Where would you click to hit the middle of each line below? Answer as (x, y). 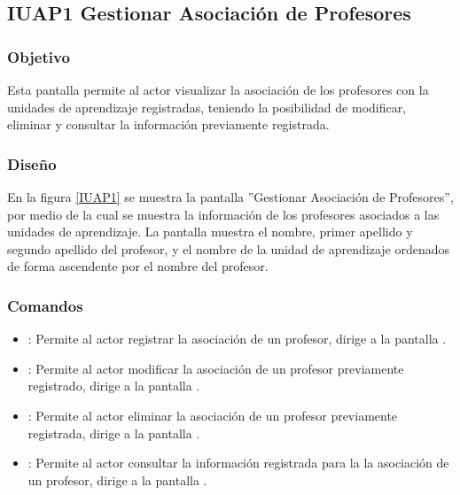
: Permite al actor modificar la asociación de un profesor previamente (216, 368)
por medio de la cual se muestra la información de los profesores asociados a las (223, 214)
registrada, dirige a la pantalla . (114, 433)
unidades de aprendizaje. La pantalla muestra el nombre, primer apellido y (210, 232)
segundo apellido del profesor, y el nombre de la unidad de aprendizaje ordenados (229, 248)
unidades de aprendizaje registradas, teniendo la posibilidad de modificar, (207, 107)
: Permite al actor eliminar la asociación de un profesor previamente (213, 415)
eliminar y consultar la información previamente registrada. (168, 124)
